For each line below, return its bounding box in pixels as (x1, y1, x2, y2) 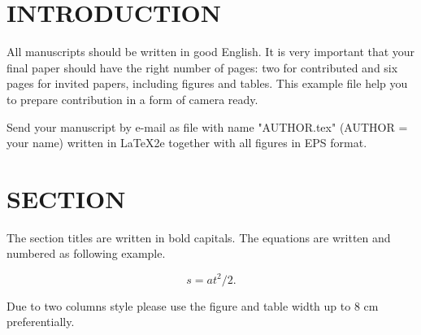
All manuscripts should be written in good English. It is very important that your (7, 43, 415, 60)
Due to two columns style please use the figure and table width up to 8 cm (7, 297, 379, 314)
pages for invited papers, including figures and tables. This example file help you (7, 75, 408, 92)
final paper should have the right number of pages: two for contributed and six (7, 59, 398, 76)
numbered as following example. (7, 245, 166, 262)
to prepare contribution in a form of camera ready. (7, 90, 258, 107)
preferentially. (7, 313, 75, 330)
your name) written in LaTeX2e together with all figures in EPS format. (7, 134, 367, 151)
